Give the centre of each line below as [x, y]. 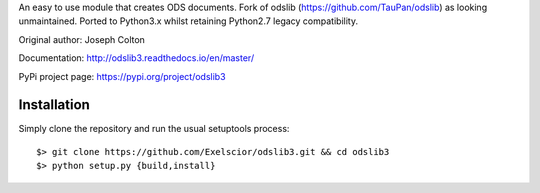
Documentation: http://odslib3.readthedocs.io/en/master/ [136, 58]
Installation [54, 105]
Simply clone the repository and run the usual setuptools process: [154, 129]
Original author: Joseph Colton [81, 39]
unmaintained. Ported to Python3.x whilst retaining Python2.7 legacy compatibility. [188, 21]
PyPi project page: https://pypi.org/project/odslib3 [122, 76]
